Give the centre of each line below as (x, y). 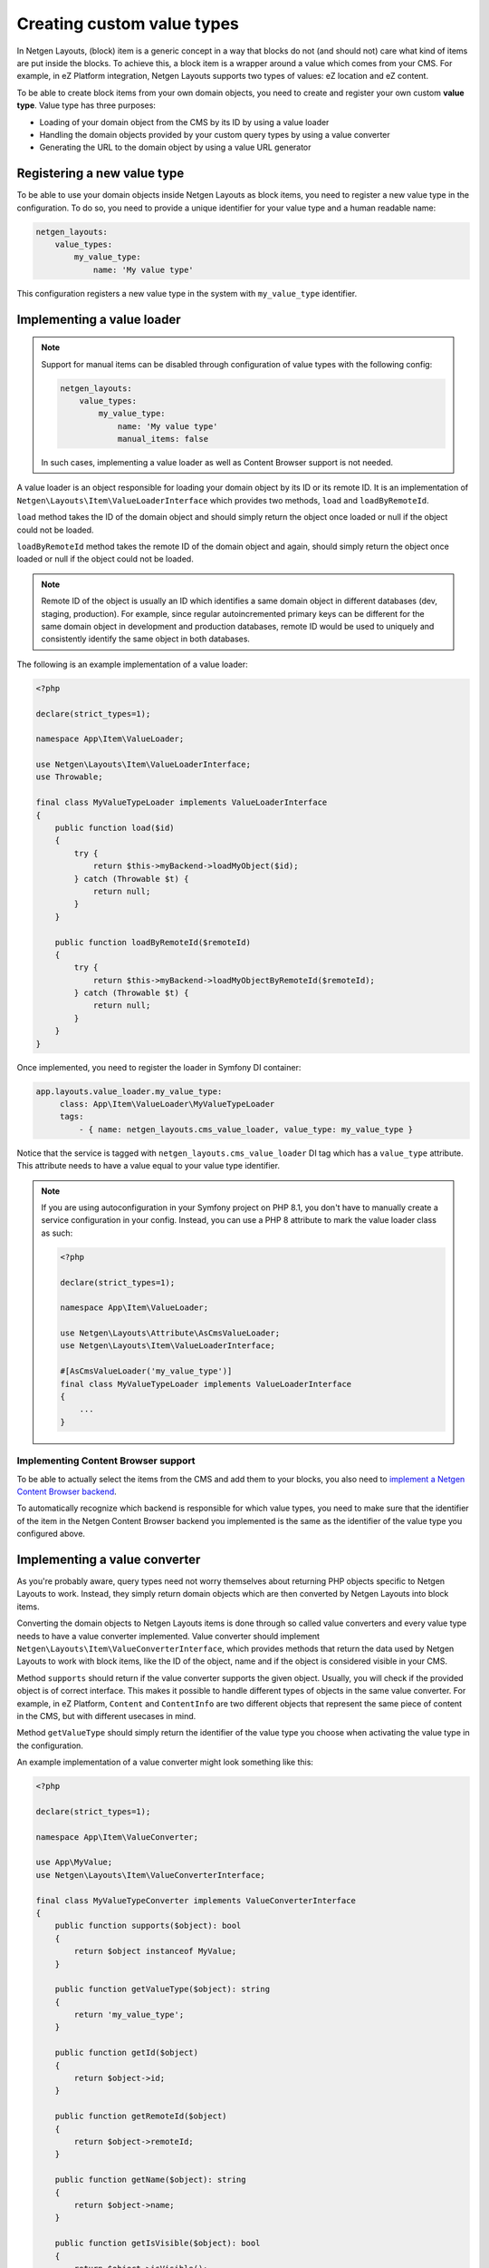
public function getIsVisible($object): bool (158, 2244)
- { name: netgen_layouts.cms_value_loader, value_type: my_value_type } (246, 1129)
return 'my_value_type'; (129, 2015)
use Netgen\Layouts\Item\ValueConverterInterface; (151, 1875)
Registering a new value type (101, 174)
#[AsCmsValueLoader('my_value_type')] (146, 1371)
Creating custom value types (128, 24)
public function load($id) (115, 828)
